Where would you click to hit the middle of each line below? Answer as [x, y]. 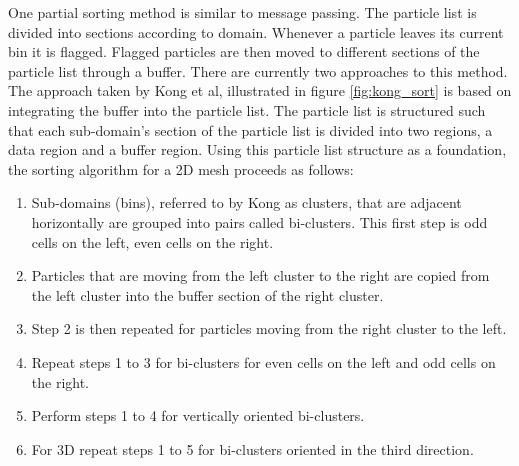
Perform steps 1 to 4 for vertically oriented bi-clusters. [198, 415]
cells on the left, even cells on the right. [152, 241]
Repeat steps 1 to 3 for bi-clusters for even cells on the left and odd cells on [263, 361]
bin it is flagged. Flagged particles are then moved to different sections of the [244, 51]
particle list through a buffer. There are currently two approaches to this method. [258, 70]
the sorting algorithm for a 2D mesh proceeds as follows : [181, 168]
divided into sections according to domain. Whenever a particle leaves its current [256, 31]
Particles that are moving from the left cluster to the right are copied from [260, 275]
